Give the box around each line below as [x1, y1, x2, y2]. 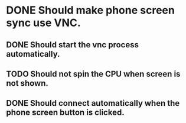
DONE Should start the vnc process [6, 40, 139, 50]
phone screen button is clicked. [6, 108, 125, 118]
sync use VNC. [6, 16, 81, 30]
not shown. [6, 78, 48, 88]
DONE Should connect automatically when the [6, 98, 180, 108]
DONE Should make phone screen [6, 4, 175, 17]
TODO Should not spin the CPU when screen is [6, 69, 181, 79]
